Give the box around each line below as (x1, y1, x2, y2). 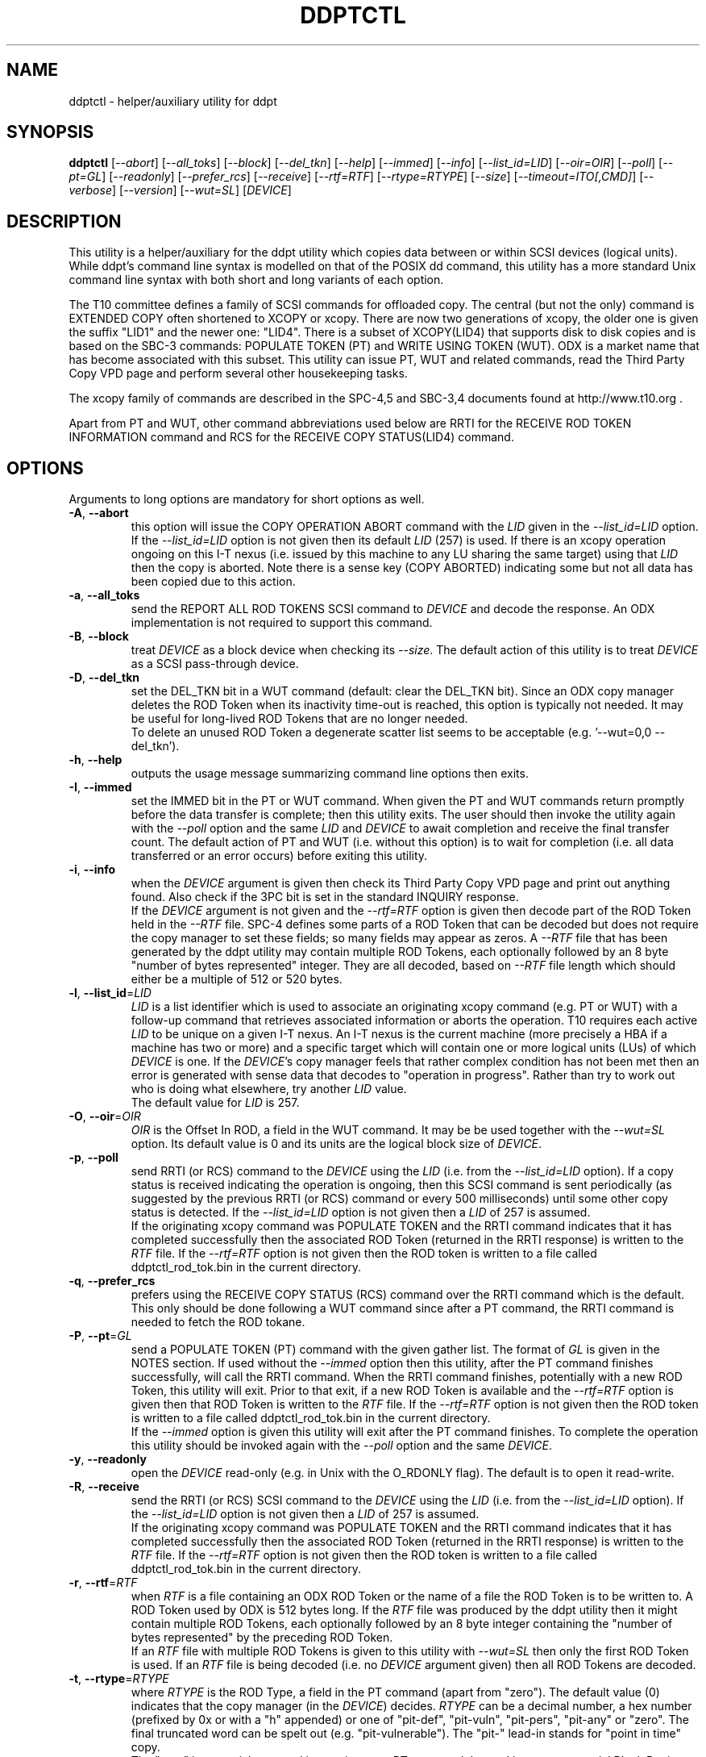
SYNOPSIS (6, 122, 94, 143)
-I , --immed (69, 780, 132, 795)
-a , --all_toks (69, 588, 140, 603)
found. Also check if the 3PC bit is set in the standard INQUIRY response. (131, 890, 519, 904)
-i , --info (69, 862, 116, 877)
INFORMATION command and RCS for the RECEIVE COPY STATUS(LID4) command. (69, 430, 514, 444)
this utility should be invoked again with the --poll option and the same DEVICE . (131, 1438, 552, 1453)
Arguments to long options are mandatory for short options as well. (69, 492, 425, 507)
